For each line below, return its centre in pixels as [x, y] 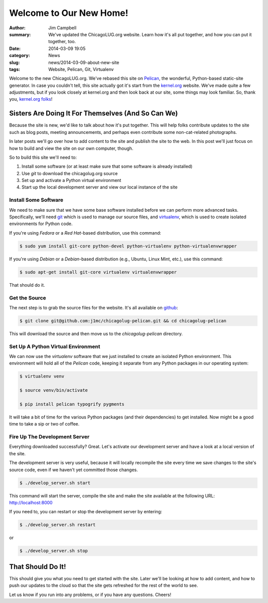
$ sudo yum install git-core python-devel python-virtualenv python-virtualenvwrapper [128, 246]
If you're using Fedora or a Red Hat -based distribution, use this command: [85, 233]
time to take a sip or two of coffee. [44, 424]
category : [20, 56]
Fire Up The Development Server [49, 437]
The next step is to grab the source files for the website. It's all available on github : [94, 307]
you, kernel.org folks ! [31, 99]
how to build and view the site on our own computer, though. [71, 148]
